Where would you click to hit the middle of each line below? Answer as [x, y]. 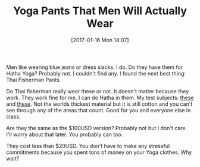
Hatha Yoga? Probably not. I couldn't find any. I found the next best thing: [96, 73]
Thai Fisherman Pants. [34, 80]
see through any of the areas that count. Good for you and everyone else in [99, 110]
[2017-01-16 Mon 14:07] [100, 40]
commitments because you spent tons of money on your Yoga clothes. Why [99, 152]
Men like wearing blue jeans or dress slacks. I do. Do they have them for [95, 67]
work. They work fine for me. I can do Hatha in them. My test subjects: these [100, 97]
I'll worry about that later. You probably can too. [65, 134]
